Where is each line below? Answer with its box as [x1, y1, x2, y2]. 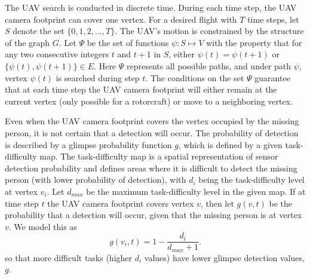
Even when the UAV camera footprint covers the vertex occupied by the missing [5, 115, 299, 127]
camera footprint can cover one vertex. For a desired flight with [5, 13, 237, 25]
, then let [200, 197, 234, 209]
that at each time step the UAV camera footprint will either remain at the [5, 83, 277, 96]
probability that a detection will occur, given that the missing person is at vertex [5, 209, 302, 221]
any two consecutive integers [5, 48, 109, 60]
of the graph [5, 36, 50, 48]
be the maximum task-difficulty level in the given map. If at [86, 185, 306, 197]
